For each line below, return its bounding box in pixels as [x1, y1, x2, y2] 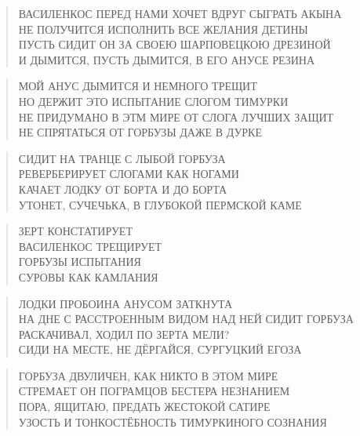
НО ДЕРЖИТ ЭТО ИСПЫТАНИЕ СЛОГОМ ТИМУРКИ [18, 93, 289, 109]
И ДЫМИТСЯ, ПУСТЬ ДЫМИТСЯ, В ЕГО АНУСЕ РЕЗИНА [18, 51, 315, 67]
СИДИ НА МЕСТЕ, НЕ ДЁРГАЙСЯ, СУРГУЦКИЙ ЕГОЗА [18, 341, 302, 358]
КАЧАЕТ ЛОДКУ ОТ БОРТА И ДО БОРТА [18, 180, 227, 197]
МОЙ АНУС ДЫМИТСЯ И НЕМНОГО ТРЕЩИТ [18, 78, 257, 94]
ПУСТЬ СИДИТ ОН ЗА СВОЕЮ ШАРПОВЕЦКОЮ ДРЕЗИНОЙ [18, 36, 331, 53]
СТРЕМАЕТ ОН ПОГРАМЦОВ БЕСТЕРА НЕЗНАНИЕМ [18, 383, 290, 399]
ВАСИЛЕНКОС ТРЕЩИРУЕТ [18, 238, 162, 254]
